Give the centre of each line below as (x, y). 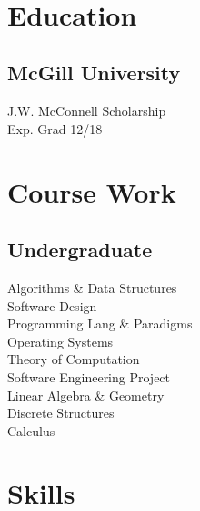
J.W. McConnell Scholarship (87, 111)
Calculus (31, 430)
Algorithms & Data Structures (92, 287)
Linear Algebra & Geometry (86, 395)
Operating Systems (60, 341)
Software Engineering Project (89, 376)
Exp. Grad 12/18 (55, 128)
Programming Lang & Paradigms (100, 323)
